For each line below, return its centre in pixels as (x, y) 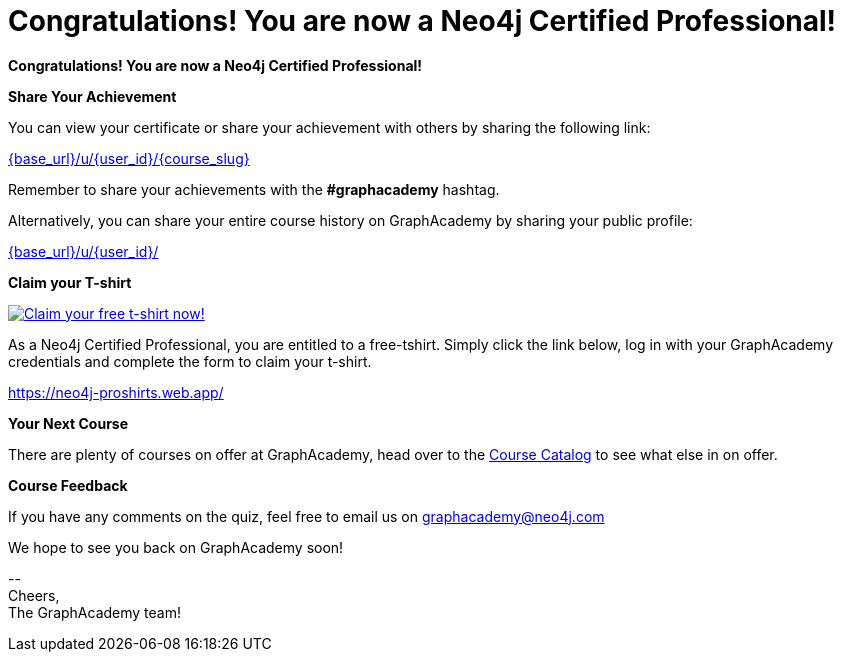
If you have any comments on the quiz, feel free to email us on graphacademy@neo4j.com (306, 516)
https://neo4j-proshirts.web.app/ (116, 392)
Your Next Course (68, 423)
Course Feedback (68, 485)
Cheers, (34, 595)
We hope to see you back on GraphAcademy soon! (176, 547)
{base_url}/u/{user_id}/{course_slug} (129, 158)
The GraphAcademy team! (94, 612)
